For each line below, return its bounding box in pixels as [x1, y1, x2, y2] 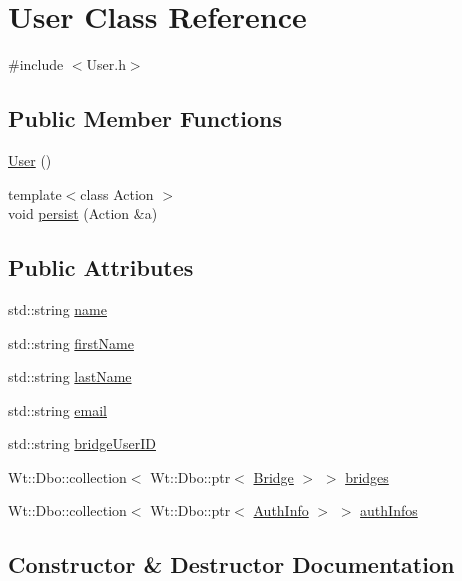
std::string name [8, 298, 107, 319]
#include [8, 54, 64, 75]
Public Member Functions [8, 103, 282, 134]
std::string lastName [8, 366, 132, 387]
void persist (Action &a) [8, 203, 158, 224]
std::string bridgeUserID [8, 433, 156, 454]
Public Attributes [8, 252, 194, 283]
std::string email [8, 399, 107, 420]
